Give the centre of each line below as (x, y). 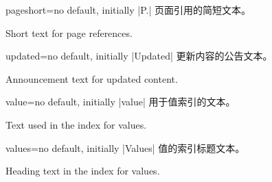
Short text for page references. (69, 32)
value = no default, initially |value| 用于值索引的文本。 (121, 102)
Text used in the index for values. (76, 124)
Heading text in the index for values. (83, 171)
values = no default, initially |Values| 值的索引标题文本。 (125, 147)
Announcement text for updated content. (92, 78)
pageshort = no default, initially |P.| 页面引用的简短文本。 (128, 10)
